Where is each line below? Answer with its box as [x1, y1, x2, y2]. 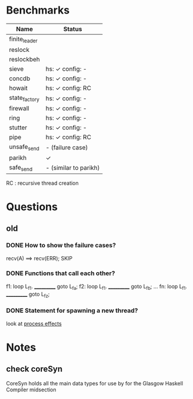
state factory [9, 94, 39, 103]
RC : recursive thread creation [6, 179, 79, 187]
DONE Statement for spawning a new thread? [6, 306, 138, 315]
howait [9, 84, 28, 92]
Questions [6, 200, 58, 213]
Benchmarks [6, 4, 70, 17]
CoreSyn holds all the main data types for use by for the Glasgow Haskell [6, 380, 184, 387]
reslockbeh [9, 55, 40, 64]
